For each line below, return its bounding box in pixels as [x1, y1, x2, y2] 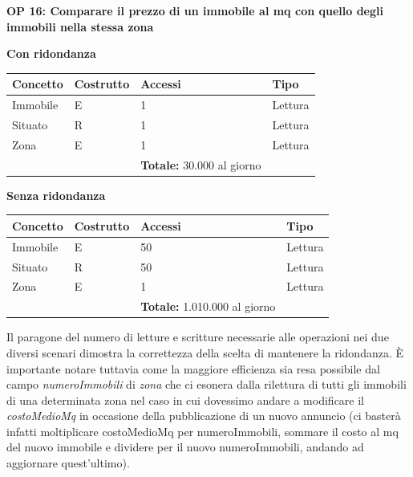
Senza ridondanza [6, 186, 106, 203]
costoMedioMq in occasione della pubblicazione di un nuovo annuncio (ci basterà [6, 407, 401, 424]
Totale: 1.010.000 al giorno [140, 298, 276, 315]
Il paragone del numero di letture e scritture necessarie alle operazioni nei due [6, 328, 389, 345]
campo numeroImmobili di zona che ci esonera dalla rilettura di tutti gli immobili [6, 376, 407, 393]
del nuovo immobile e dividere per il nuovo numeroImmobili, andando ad [6, 438, 364, 455]
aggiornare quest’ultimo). [6, 455, 130, 471]
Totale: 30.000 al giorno [140, 156, 261, 173]
